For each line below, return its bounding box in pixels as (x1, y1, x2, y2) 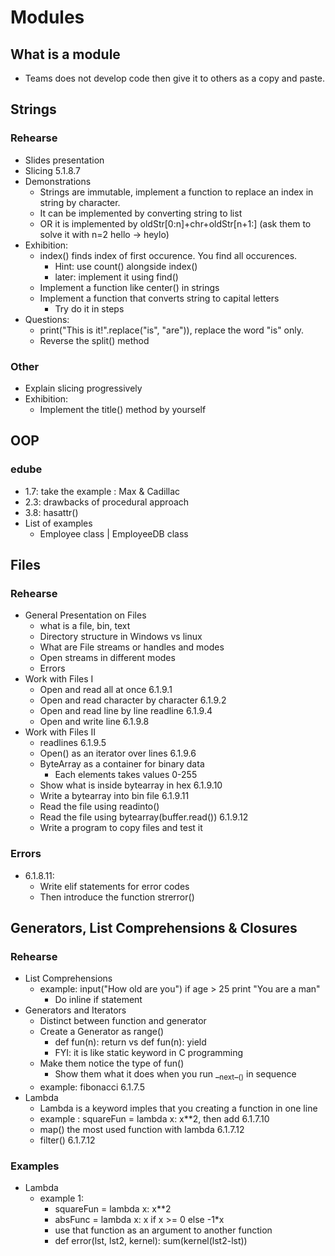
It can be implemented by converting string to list (39, 207, 243, 219)
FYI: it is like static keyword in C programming (54, 1047, 244, 1059)
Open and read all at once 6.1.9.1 (39, 684, 173, 696)
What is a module (10, 46, 121, 63)
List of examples (24, 517, 93, 529)
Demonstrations (24, 175, 92, 187)
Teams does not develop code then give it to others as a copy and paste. (24, 72, 326, 84)
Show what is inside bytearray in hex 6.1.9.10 (39, 779, 223, 791)
